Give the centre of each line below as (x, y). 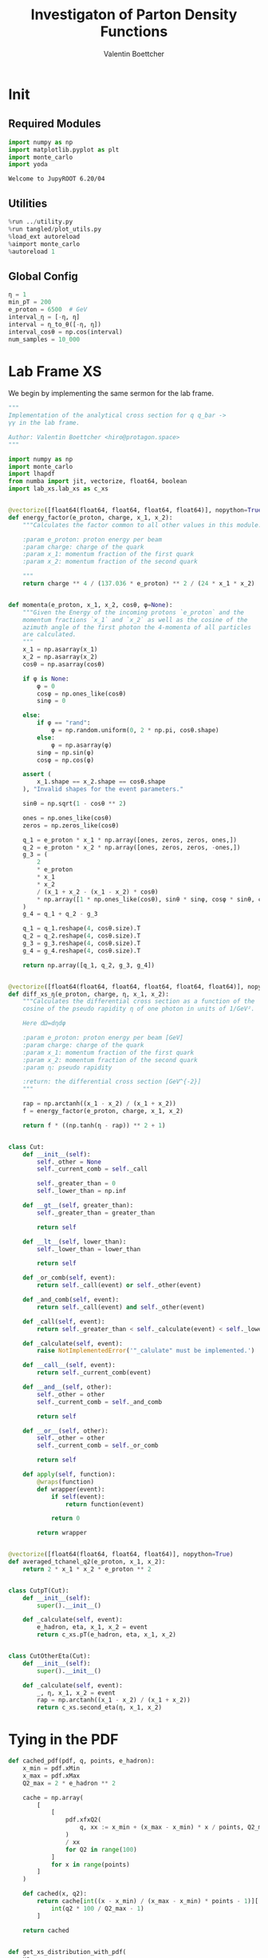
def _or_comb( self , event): (69, 1278)
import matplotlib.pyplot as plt (64, 149)
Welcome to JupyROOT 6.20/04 (57, 179)
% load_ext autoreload (44, 236)
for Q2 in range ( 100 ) (101, 1849)
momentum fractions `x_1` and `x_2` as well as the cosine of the (135, 620)
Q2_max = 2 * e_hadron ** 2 (69, 1783)
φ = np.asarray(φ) (81, 745)
